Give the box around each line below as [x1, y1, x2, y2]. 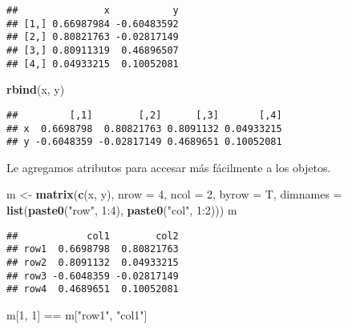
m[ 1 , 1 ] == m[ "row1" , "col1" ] [6, 306, 148, 323]
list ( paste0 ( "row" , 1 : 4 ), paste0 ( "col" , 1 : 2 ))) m [6, 202, 237, 219]
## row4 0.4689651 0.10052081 [6, 283, 179, 295]
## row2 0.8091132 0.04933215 [6, 256, 179, 268]
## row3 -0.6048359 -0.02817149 [6, 270, 179, 282]
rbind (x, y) [6, 81, 65, 98]
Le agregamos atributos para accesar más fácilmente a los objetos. [6, 158, 331, 175]
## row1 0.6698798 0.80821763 [6, 243, 179, 255]
